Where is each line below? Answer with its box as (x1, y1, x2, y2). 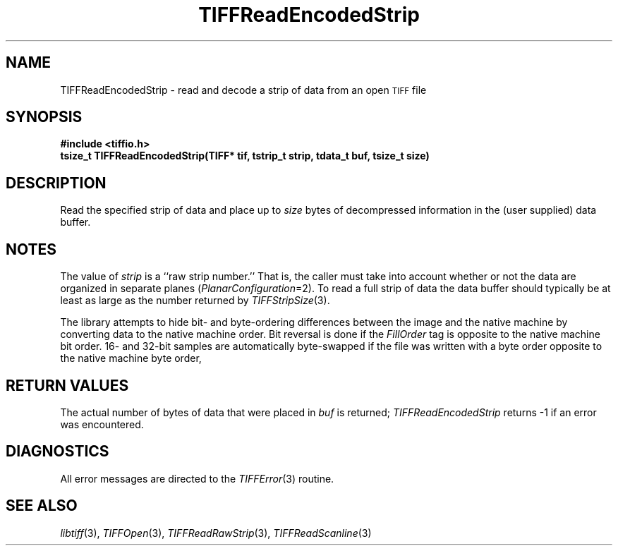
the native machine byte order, (60, 352, 202, 365)
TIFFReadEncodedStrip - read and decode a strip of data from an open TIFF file (60, 83, 427, 96)
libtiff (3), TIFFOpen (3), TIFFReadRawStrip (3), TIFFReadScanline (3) (60, 526, 372, 539)
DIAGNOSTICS (6, 442, 109, 461)
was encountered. (60, 418, 144, 430)
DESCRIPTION (6, 174, 107, 192)
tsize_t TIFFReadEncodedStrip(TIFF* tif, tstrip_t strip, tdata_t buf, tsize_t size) (60, 150, 430, 162)
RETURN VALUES (6, 376, 129, 394)
